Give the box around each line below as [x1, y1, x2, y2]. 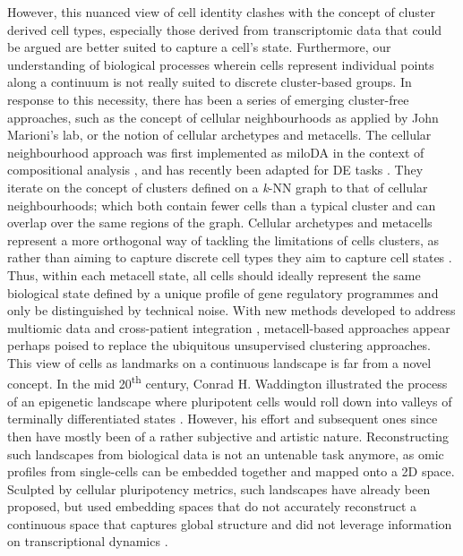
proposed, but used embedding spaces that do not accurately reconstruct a [7, 497, 417, 516]
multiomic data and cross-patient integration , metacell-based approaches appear [7, 318, 450, 337]
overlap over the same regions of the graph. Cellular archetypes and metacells [7, 213, 433, 232]
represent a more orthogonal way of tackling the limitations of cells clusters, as [7, 230, 440, 249]
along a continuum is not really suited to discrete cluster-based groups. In [7, 73, 412, 91]
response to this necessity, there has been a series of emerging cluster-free [7, 90, 409, 108]
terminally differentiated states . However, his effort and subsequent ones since [7, 409, 438, 428]
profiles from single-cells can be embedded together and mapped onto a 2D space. [7, 462, 455, 481]
